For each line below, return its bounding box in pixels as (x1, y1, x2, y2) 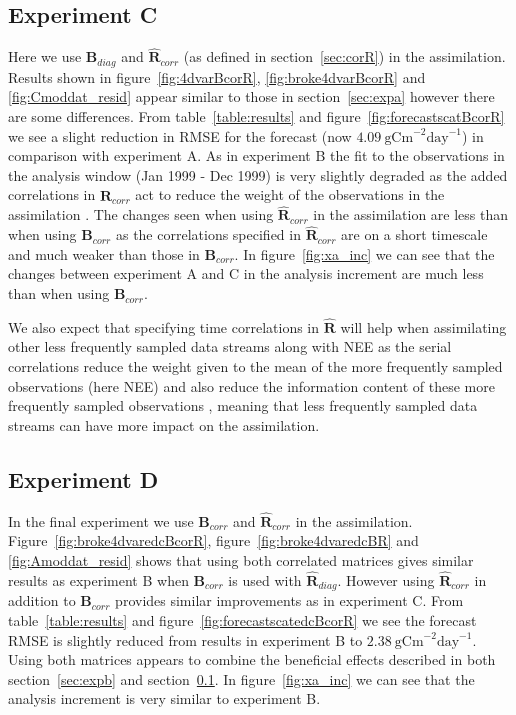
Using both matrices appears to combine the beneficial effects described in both (8, 649, 496, 670)
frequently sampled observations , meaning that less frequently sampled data (8, 395, 478, 416)
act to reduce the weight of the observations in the (135, 184, 445, 205)
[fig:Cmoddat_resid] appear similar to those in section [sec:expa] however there (8, 86, 495, 107)
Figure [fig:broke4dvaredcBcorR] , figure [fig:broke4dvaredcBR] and (8, 530, 419, 551)
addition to (8, 590, 76, 611)
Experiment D (8, 463, 159, 494)
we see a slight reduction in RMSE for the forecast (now (8, 125, 352, 146)
